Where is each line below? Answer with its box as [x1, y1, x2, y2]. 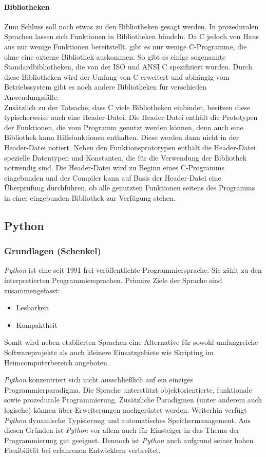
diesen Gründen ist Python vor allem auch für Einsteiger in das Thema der [4, 425, 240, 435]
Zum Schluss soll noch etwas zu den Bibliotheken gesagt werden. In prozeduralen [4, 21, 259, 31]
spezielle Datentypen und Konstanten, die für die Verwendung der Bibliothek [4, 152, 247, 163]
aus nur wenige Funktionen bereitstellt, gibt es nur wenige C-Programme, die [4, 41, 247, 51]
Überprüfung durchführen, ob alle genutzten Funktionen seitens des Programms [4, 182, 255, 193]
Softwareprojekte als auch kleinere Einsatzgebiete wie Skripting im [4, 347, 214, 358]
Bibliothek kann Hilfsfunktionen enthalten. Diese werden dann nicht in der [4, 132, 239, 143]
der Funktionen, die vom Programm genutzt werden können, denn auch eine [4, 121, 243, 132]
